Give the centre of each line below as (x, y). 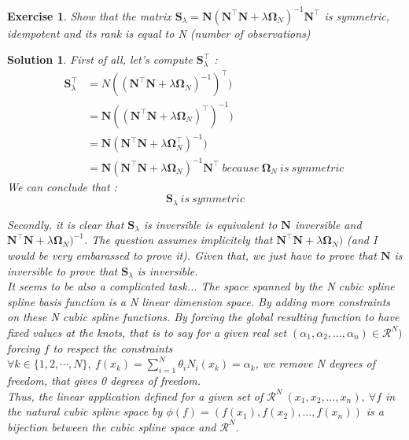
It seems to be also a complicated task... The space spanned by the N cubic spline (201, 286)
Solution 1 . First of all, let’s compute (100, 59)
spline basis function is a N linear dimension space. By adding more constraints (199, 301)
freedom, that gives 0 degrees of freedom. (104, 380)
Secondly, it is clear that (66, 224)
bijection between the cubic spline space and (112, 426)
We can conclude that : (62, 186)
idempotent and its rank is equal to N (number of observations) (159, 33)
